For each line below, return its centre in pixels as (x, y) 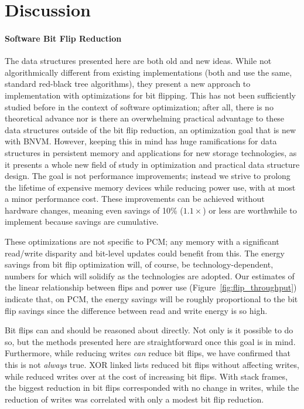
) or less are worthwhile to (250, 210)
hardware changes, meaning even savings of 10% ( (94, 210)
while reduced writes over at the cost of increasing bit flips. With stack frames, (146, 376)
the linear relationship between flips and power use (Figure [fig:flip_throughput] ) (151, 287)
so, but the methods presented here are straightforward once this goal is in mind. (150, 341)
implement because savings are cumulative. (82, 222)
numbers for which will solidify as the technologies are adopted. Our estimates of (150, 276)
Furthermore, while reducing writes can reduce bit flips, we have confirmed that (148, 353)
